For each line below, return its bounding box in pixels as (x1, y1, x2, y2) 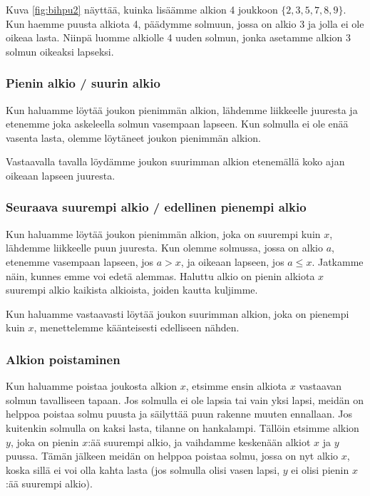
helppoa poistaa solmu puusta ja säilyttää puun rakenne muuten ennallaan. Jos (6, 406, 353, 421)
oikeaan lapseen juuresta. (6, 167, 115, 182)
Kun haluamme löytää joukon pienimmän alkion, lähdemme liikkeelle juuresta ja (6, 102, 358, 117)
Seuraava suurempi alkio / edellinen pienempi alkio (6, 198, 307, 216)
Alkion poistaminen (6, 350, 120, 368)
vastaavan (299, 378, 342, 393)
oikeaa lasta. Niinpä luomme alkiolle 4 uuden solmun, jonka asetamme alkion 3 (6, 30, 351, 45)
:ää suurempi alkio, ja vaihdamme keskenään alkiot (88, 434, 311, 449)
